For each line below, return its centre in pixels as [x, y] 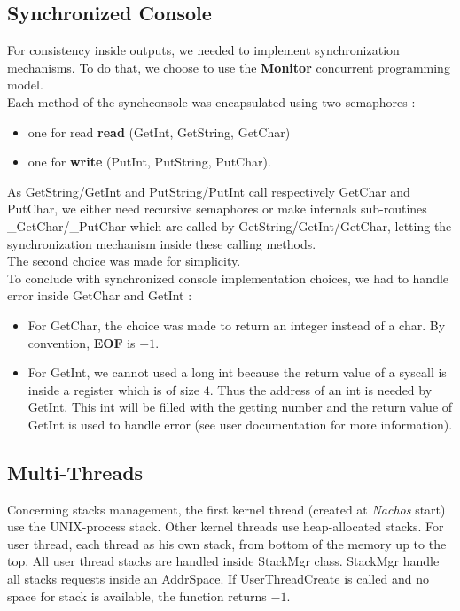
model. [25, 85]
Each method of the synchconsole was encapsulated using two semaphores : [211, 101]
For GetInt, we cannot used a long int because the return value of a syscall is [237, 372]
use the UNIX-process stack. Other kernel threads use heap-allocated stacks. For [226, 526]
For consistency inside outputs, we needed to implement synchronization [203, 50]
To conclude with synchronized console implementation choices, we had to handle [228, 278]
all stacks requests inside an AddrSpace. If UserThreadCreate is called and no [218, 579]
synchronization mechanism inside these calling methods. [162, 243]
